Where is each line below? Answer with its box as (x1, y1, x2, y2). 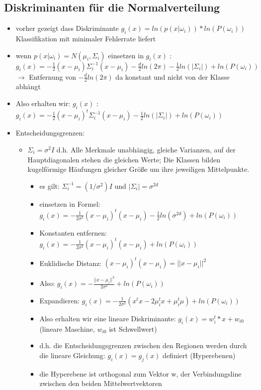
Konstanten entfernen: (39, 227, 107, 238)
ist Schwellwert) (109, 323, 157, 334)
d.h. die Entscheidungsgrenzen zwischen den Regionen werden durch (39, 340, 247, 351)
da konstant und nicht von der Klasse (115, 71, 230, 82)
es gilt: (39, 180, 60, 191)
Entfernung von (29, 71, 76, 82)
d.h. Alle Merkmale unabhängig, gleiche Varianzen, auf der (56, 144, 236, 154)
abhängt (15, 81, 41, 92)
